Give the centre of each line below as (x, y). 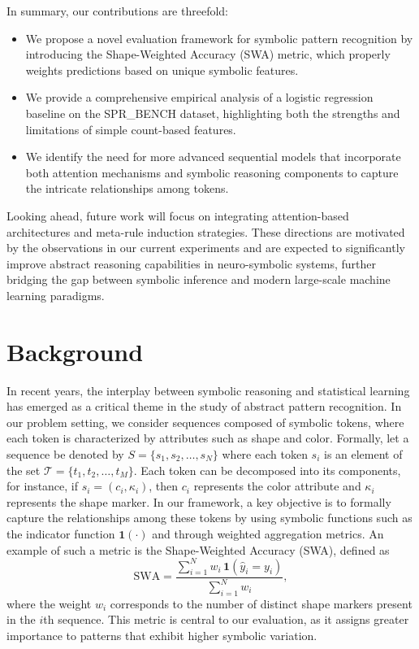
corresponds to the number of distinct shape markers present (261, 603)
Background (75, 351)
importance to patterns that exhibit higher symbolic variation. (162, 636)
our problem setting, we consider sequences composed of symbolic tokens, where (205, 422)
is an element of (363, 454)
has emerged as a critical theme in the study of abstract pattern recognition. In (204, 406)
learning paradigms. (56, 295)
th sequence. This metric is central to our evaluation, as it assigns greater (226, 619)
